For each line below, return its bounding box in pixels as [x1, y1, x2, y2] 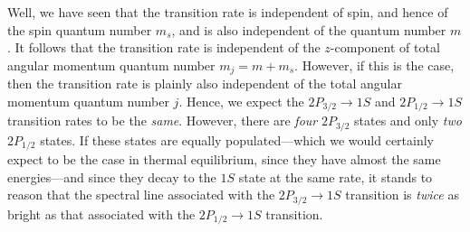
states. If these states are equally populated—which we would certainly [40, 130, 434, 149]
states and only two [354, 111, 462, 130]
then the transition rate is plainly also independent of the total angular [7, 74, 402, 93]
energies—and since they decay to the [7, 167, 216, 186]
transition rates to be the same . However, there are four [7, 111, 318, 130]
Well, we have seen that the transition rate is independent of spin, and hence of [7, 3, 448, 21]
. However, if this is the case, [294, 55, 455, 74]
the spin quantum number [7, 20, 152, 39]
